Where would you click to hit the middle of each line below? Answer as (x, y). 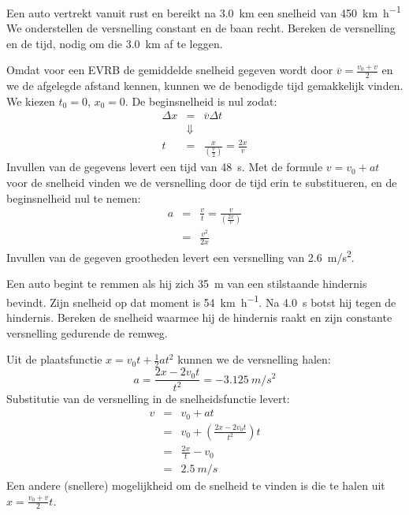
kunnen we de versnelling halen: (254, 359)
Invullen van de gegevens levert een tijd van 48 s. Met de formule (165, 167)
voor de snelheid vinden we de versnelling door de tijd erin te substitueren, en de (202, 182)
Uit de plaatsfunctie (54, 359)
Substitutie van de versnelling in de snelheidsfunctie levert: (148, 399)
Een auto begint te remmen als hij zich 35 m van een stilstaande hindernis (187, 284)
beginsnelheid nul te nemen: (74, 198)
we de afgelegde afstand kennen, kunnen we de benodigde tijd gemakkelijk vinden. (205, 86)
